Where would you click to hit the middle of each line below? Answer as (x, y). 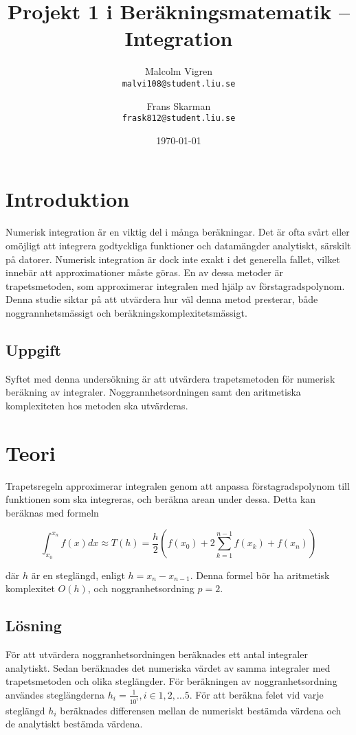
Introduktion (68, 199)
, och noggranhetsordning (141, 588)
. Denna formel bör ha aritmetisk (260, 575)
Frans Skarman (179, 105)
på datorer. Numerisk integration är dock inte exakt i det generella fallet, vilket (173, 259)
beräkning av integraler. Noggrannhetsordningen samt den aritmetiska (153, 392)
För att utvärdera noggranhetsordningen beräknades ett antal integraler (157, 654)
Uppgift (33, 349)
